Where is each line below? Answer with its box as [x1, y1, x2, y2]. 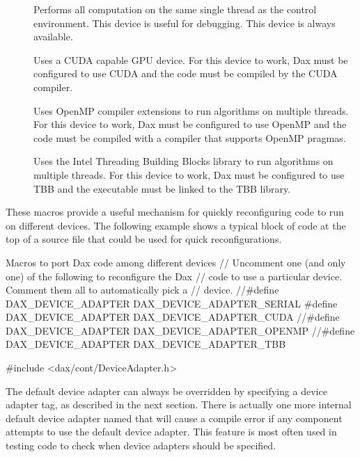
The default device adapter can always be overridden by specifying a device [6, 383, 327, 398]
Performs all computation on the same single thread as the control [33, 2, 317, 16]
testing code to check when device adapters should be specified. [6, 438, 276, 453]
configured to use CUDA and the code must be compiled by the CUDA [33, 66, 338, 81]
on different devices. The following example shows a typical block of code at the [6, 218, 346, 232]
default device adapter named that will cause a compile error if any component [6, 410, 343, 425]
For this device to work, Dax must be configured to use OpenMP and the [33, 117, 347, 131]
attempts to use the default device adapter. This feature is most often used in [6, 424, 337, 439]
